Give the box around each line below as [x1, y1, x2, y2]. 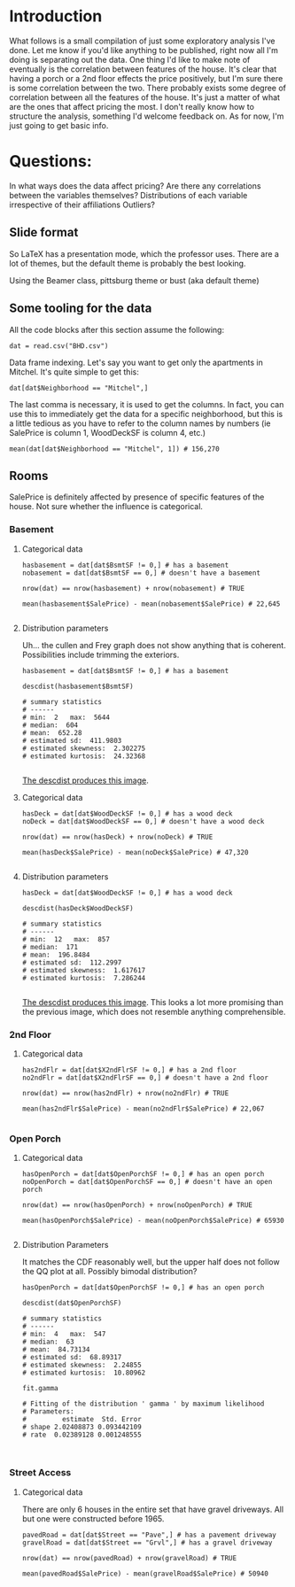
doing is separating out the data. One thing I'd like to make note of [9, 54, 251, 65]
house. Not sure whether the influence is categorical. [9, 501, 204, 512]
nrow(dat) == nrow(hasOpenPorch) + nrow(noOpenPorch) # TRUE [21, 1201, 253, 1210]
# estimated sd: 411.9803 [21, 736, 122, 745]
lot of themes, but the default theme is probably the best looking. [9, 258, 246, 268]
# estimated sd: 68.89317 [21, 1353, 122, 1362]
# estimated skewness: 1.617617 [21, 965, 146, 975]
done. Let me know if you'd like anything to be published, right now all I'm [9, 44, 279, 55]
